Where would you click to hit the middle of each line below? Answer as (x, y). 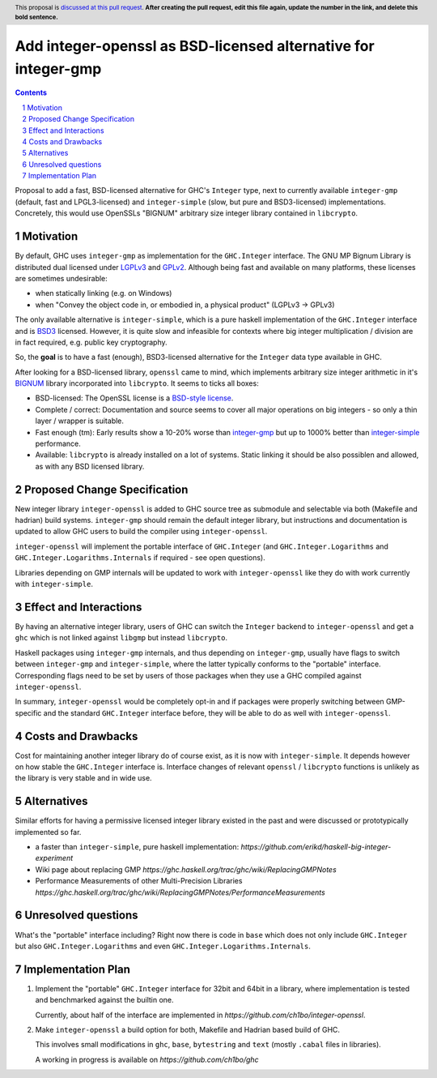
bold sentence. (36, 17)
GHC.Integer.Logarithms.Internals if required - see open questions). (140, 558)
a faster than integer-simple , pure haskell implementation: (137, 847)
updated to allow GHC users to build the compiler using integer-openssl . (141, 532)
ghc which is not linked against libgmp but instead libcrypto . (121, 638)
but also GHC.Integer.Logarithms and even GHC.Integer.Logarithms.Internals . (163, 946)
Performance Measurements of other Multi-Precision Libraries (139, 881)
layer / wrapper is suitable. (80, 421)
